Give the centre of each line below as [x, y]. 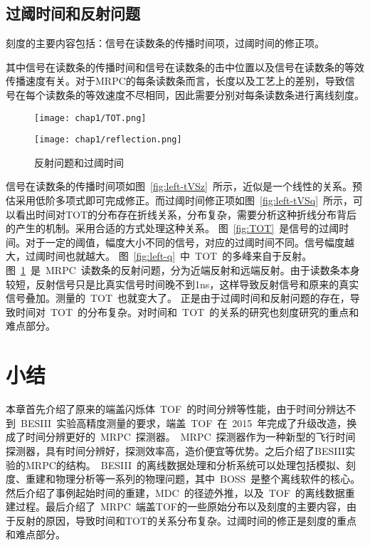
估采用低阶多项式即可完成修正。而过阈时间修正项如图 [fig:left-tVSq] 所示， [180, 200]
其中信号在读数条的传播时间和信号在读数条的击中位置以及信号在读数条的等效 [185, 67]
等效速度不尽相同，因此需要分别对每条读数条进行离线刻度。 [224, 94]
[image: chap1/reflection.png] [108, 140]
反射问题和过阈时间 [79, 162]
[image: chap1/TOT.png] [90, 118]
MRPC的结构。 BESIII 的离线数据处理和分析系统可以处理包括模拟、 [185, 464]
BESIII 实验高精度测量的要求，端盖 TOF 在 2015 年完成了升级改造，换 [189, 422]
